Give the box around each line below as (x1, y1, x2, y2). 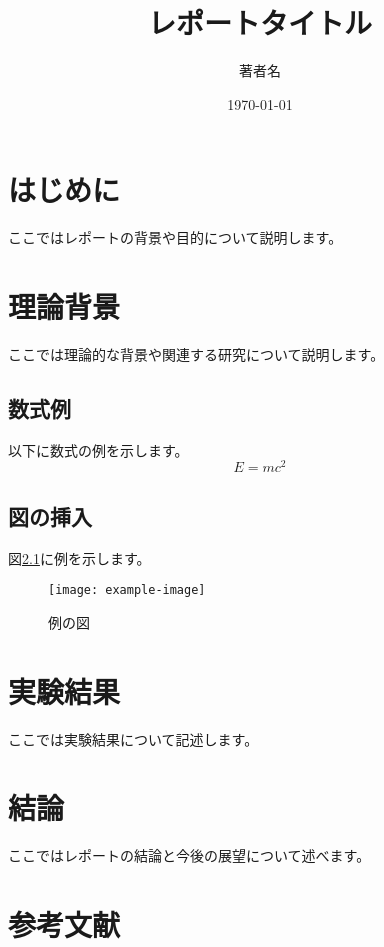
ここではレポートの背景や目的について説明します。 (8, 227, 343, 248)
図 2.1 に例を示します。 (8, 547, 151, 568)
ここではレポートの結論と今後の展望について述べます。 (8, 845, 371, 866)
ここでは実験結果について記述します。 (8, 728, 259, 749)
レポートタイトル (147, 2, 372, 43)
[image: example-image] (48, 583, 206, 598)
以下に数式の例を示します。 (8, 439, 189, 460)
